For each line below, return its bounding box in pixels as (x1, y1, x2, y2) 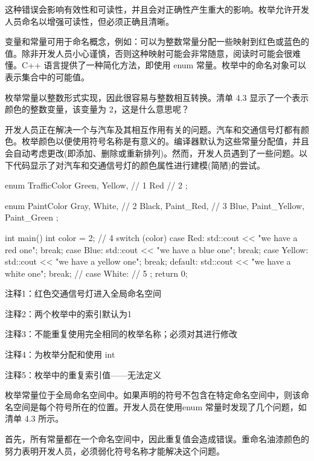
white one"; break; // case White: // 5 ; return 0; (5, 266, 188, 279)
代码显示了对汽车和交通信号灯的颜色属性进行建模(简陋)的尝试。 (13, 158, 265, 171)
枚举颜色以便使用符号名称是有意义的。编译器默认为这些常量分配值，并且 (21, 135, 309, 147)
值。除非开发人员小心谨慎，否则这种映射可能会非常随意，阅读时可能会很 (5, 47, 292, 59)
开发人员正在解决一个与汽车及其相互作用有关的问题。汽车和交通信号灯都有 (5, 123, 301, 135)
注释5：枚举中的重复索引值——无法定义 (5, 368, 161, 381)
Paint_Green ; (5, 211, 59, 224)
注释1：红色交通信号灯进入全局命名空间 (5, 287, 161, 300)
